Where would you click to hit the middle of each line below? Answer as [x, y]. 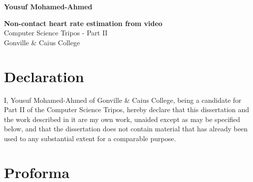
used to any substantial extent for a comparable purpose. [90, 138]
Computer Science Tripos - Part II [56, 33]
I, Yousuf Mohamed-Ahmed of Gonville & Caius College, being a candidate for [123, 100]
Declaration [44, 76]
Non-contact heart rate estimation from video [83, 23]
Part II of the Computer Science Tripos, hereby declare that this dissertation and [127, 109]
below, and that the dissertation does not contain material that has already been [126, 129]
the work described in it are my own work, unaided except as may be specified [122, 119]
